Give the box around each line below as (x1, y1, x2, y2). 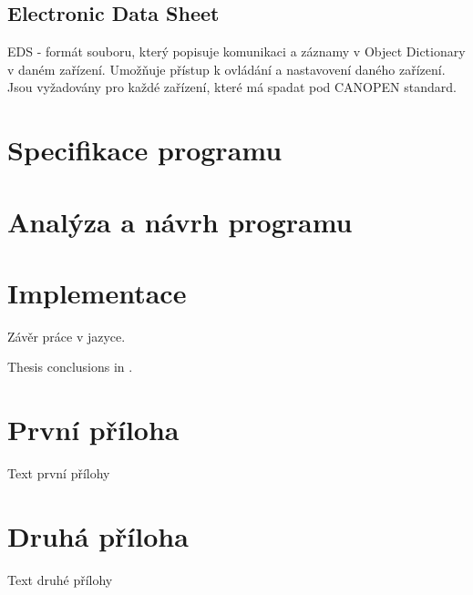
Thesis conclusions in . (7, 357, 133, 376)
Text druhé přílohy (7, 569, 113, 589)
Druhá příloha (7, 517, 189, 554)
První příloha (7, 411, 180, 448)
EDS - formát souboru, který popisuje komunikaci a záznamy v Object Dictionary (7, 42, 466, 61)
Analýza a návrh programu (7, 202, 353, 240)
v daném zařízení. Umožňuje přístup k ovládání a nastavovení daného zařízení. (7, 59, 446, 78)
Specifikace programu (7, 131, 283, 169)
